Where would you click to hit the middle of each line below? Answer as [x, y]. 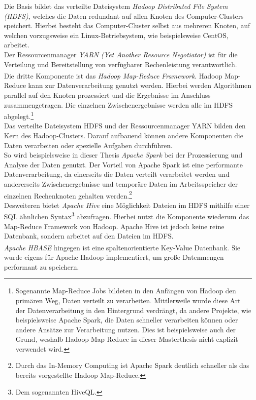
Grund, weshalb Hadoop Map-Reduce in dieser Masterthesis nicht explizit [127, 339]
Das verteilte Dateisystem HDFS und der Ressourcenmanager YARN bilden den [125, 126]
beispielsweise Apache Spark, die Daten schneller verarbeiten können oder [127, 320]
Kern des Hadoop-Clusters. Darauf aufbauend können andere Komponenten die [124, 136]
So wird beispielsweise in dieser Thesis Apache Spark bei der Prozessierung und [123, 155]
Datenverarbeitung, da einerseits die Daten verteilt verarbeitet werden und [117, 174]
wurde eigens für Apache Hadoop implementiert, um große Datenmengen [114, 257]
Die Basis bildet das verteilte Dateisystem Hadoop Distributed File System [116, 6]
